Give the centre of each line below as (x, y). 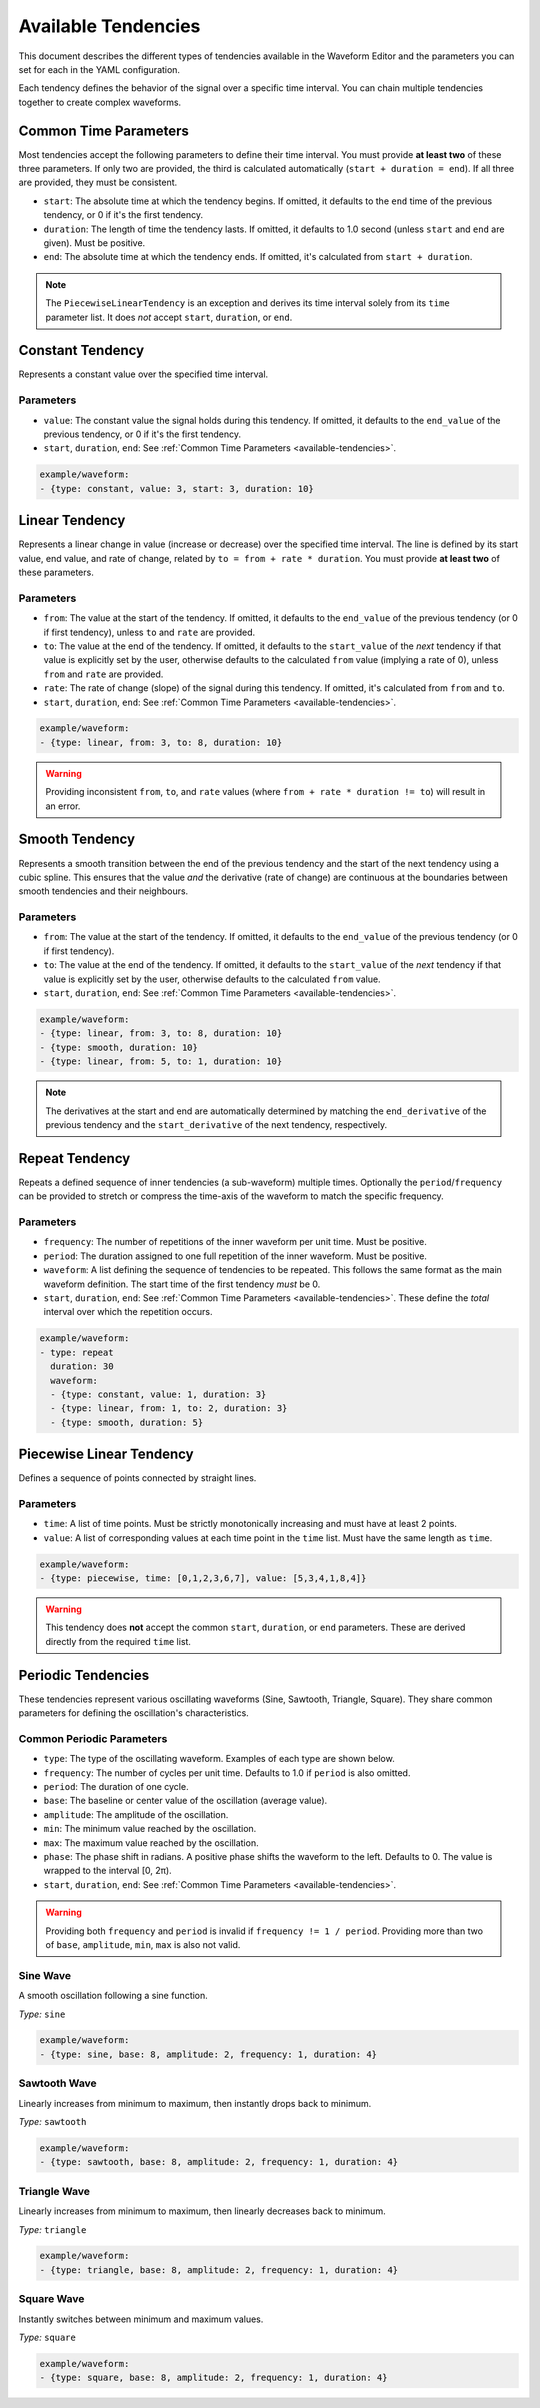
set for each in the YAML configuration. (99, 69)
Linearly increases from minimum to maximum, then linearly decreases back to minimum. (202, 2211)
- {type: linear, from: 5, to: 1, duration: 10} (161, 1061)
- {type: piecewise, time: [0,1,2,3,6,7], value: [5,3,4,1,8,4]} (203, 1578)
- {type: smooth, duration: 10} (119, 1047)
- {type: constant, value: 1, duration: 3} (158, 1394)
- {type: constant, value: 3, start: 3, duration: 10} (176, 488)
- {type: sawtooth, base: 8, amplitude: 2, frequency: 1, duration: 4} (219, 2162)
